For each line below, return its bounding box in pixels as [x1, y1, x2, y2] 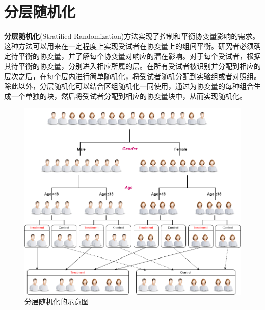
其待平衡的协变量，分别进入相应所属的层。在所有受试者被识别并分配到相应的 [4, 60, 261, 71]
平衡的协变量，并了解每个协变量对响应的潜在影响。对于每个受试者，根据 [18, 50, 261, 61]
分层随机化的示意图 [24, 296, 89, 307]
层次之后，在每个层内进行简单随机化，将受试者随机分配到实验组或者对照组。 [4, 70, 261, 81]
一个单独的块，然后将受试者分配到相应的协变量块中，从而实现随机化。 [11, 90, 247, 101]
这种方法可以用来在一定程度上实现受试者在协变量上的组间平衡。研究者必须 [4, 40, 254, 51]
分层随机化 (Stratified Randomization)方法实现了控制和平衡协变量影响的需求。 [4, 31, 260, 41]
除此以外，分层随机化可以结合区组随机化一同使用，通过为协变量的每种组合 [4, 81, 254, 91]
